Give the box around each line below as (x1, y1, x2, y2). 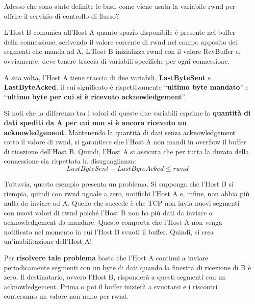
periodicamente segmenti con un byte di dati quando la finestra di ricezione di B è (4, 262, 251, 272)
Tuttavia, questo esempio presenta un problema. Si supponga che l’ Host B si (4, 178, 233, 188)
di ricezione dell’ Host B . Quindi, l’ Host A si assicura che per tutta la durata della (4, 146, 249, 156)
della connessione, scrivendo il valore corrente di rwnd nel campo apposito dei (4, 36, 237, 47)
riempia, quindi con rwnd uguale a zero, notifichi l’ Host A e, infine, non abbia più (4, 188, 250, 198)
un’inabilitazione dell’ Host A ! (4, 236, 92, 246)
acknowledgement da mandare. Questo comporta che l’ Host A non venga (4, 217, 223, 227)
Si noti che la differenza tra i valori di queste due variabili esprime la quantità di (4, 108, 251, 118)
